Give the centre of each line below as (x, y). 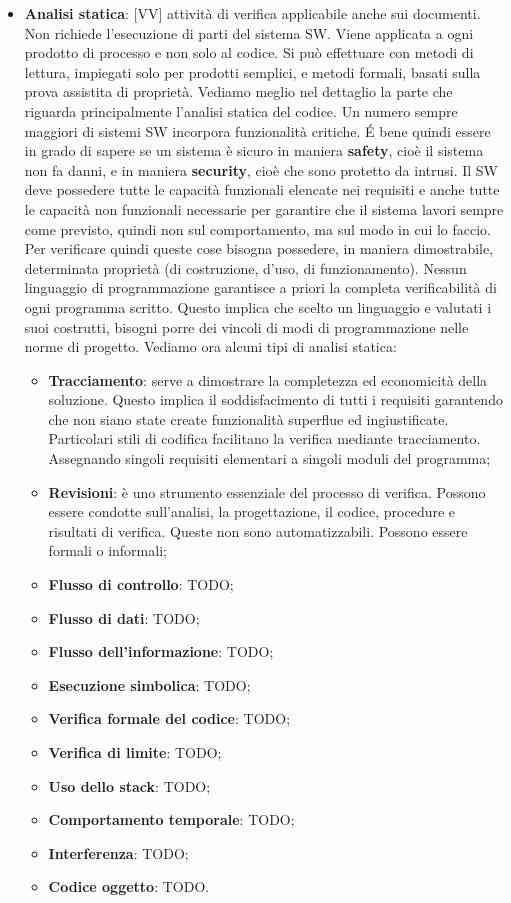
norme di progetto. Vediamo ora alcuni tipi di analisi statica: (210, 346)
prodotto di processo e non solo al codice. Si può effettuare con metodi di (249, 52)
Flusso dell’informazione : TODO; (161, 651)
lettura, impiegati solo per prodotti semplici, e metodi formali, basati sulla (252, 71)
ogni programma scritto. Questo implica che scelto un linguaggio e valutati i (258, 306)
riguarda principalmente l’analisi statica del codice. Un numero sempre (241, 110)
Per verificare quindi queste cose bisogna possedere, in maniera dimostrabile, (259, 248)
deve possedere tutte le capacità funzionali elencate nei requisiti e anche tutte (262, 189)
